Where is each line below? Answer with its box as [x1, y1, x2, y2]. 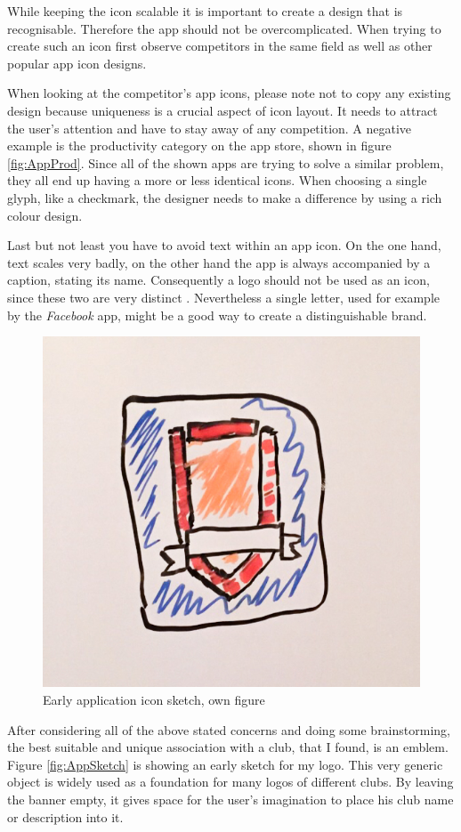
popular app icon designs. [7, 53, 147, 72]
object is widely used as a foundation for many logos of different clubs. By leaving [7, 772, 454, 791]
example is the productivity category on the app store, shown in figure [7, 136, 392, 155]
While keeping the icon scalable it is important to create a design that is [7, 2, 403, 20]
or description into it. [7, 807, 124, 826]
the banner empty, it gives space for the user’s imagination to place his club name [7, 789, 454, 808]
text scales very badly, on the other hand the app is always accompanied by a [7, 253, 431, 271]
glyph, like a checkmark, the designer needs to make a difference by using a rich [7, 188, 442, 206]
